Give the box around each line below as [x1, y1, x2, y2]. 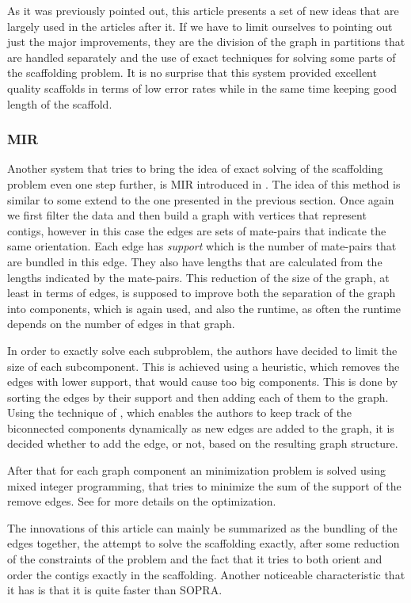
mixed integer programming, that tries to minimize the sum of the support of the [7, 477, 401, 494]
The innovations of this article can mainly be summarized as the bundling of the [7, 519, 398, 536]
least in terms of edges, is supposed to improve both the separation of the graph [7, 284, 396, 301]
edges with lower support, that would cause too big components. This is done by [7, 373, 398, 390]
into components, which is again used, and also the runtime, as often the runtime [7, 300, 401, 316]
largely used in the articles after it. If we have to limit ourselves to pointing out [7, 17, 393, 34]
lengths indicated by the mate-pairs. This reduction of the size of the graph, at [7, 269, 390, 285]
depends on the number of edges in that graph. [7, 315, 235, 332]
